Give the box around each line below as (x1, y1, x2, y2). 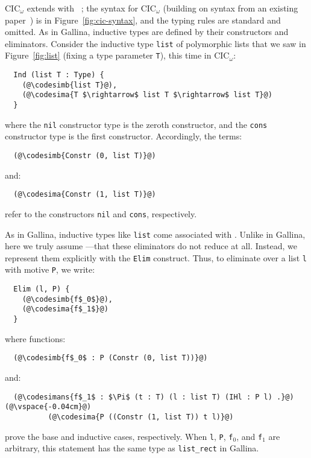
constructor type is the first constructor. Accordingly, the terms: (5, 130, 242, 142)
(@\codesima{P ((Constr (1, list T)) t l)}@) (48, 412, 234, 421)
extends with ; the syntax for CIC (27, 2, 156, 14)
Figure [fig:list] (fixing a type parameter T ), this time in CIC (5, 49, 230, 62)
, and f (236, 430, 263, 442)
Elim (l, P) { (13, 285, 70, 294)
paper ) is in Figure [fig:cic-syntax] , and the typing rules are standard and (5, 13, 281, 26)
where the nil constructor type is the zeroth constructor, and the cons (5, 118, 268, 130)
